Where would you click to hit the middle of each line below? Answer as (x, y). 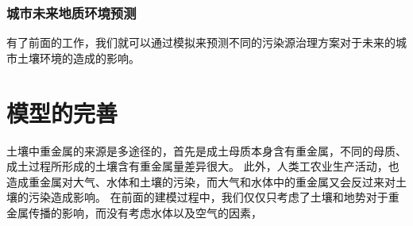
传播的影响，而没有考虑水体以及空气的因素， (145, 212)
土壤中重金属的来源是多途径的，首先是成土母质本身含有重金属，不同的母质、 (206, 150)
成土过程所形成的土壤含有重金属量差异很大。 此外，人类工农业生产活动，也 (203, 166)
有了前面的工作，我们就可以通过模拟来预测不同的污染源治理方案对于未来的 (201, 42)
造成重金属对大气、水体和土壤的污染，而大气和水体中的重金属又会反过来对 (201, 181)
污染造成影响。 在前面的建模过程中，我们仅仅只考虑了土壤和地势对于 (208, 197)
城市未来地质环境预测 (71, 12)
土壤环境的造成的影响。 (78, 57)
